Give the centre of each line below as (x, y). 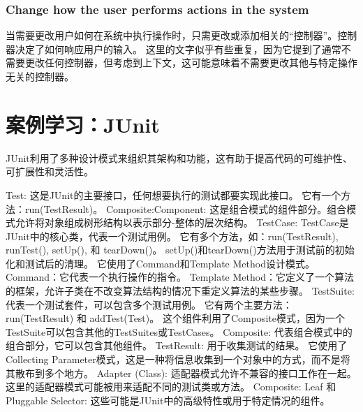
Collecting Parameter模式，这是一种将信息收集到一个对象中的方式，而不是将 (178, 359)
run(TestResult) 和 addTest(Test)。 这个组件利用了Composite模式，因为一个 (175, 318)
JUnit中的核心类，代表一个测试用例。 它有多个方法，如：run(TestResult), (172, 236)
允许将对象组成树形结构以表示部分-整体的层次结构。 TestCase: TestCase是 (182, 222)
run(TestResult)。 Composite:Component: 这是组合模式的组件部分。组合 (186, 208)
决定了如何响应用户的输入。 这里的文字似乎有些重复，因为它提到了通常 (178, 49)
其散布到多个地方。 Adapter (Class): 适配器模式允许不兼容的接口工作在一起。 (181, 373)
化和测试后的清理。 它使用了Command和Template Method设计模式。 (160, 263)
